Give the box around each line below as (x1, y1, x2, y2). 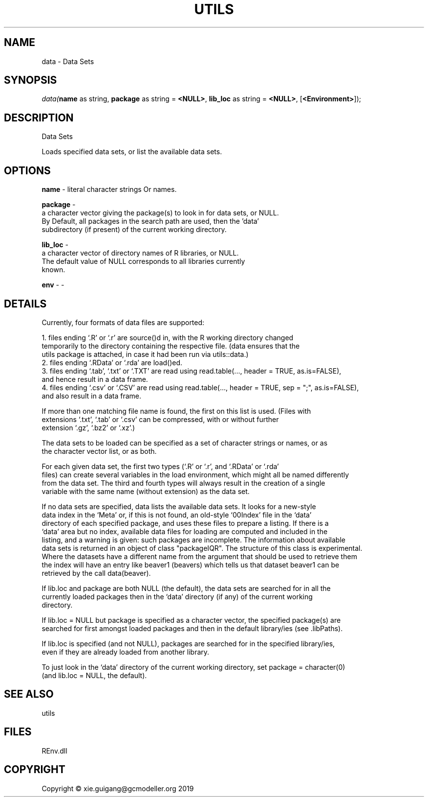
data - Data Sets (42, 57, 94, 66)
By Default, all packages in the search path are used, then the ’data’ (42, 217, 259, 226)
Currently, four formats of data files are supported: (42, 318, 205, 327)
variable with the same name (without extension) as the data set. (42, 487, 250, 495)
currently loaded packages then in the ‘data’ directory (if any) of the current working (42, 592, 313, 601)
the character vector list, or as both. (42, 447, 157, 455)
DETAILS (4, 297, 47, 310)
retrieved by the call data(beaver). (42, 568, 151, 577)
